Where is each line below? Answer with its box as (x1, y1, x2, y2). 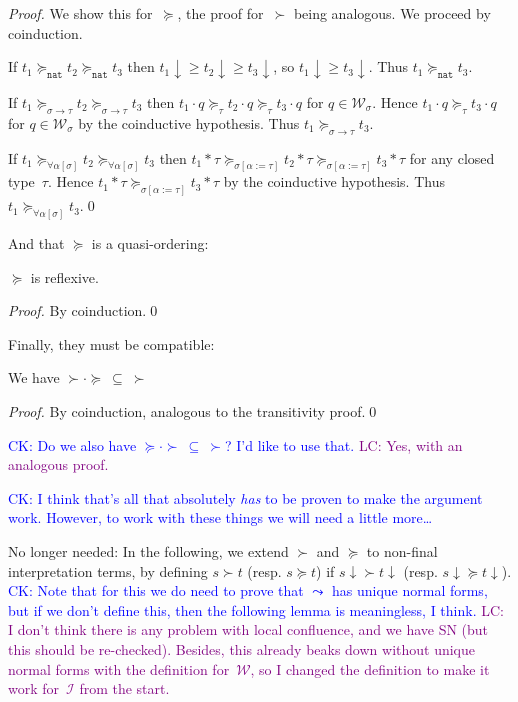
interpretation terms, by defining (8, 560, 208, 581)
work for (8, 678, 60, 699)
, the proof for (177, 3, 264, 23)
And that (8, 233, 65, 254)
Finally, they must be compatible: (8, 333, 215, 354)
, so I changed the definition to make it (250, 658, 490, 679)
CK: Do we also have (8, 434, 137, 455)
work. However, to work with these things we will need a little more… (8, 507, 433, 528)
